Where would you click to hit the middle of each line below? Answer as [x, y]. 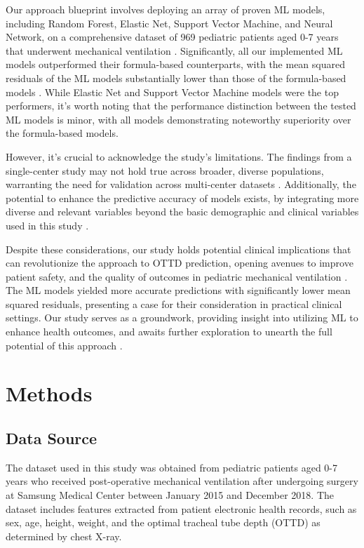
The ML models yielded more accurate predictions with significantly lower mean [178, 290]
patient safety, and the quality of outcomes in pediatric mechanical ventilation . [177, 276]
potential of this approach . [64, 345]
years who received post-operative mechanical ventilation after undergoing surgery [182, 481]
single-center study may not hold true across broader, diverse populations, [165, 170]
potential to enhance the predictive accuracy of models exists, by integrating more [182, 198]
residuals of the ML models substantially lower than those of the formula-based [176, 78]
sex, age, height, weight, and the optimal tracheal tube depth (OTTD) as [163, 522]
